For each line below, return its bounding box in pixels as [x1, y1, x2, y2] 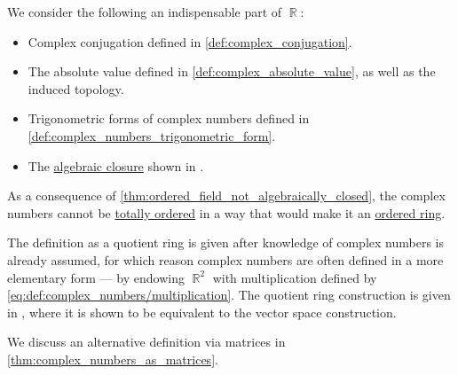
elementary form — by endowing [7, 268, 185, 286]
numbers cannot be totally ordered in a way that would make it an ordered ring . [7, 203, 446, 222]
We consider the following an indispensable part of [7, 3, 282, 20]
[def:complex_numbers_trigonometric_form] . [28, 126, 276, 145]
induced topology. [28, 79, 124, 98]
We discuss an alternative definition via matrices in [7, 332, 286, 351]
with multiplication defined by [212, 268, 377, 286]
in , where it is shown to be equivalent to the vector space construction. [7, 302, 397, 321]
